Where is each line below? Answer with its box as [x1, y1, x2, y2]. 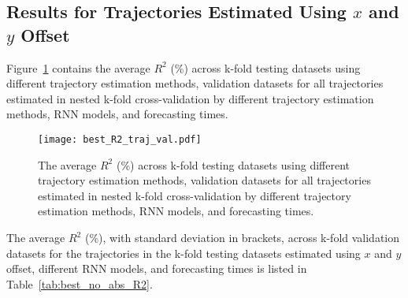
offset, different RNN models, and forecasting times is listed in [6, 260, 307, 277]
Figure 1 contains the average [6, 59, 150, 76]
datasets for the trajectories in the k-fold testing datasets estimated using [6, 244, 361, 261]
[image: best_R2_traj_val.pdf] [38, 133, 202, 145]
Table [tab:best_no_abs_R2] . [6, 275, 153, 292]
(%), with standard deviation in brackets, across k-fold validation [84, 229, 400, 245]
